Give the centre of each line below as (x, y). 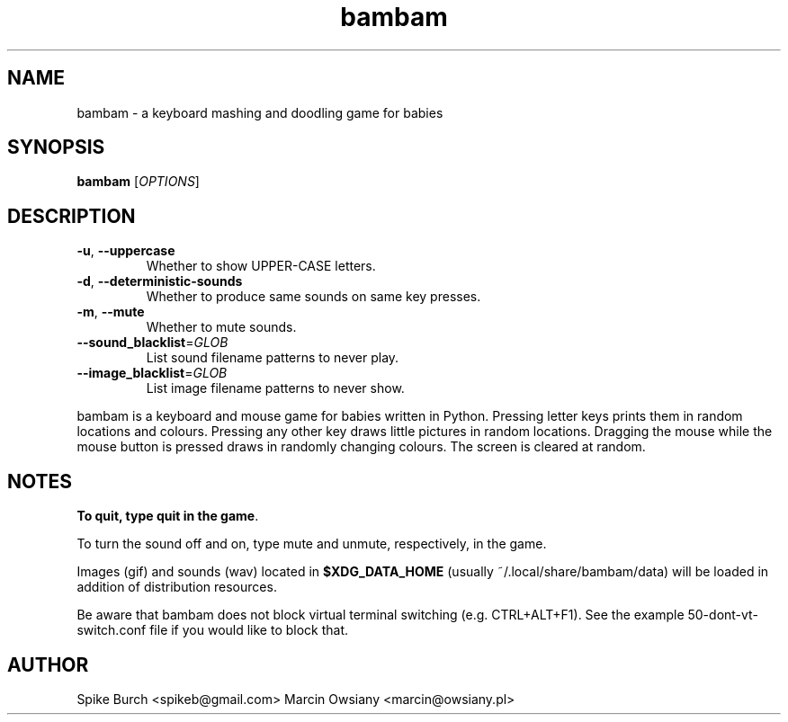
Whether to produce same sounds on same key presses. (313, 297)
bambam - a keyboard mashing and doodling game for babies (260, 112)
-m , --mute (111, 312)
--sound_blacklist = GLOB (152, 343)
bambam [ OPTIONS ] (138, 182)
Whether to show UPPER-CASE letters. (261, 266)
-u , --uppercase (126, 251)
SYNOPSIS (56, 147)
